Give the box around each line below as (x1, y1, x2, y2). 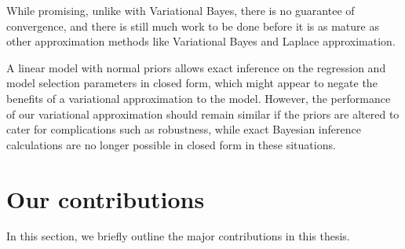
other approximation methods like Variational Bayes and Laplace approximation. (6, 33, 396, 49)
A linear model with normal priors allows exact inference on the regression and (6, 59, 386, 75)
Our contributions (6, 182, 205, 214)
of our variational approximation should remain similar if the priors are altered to (6, 105, 400, 122)
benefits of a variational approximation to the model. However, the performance (6, 90, 391, 106)
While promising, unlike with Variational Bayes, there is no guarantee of (6, 2, 355, 18)
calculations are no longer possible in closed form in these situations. (6, 136, 336, 152)
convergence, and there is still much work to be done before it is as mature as (6, 17, 379, 34)
